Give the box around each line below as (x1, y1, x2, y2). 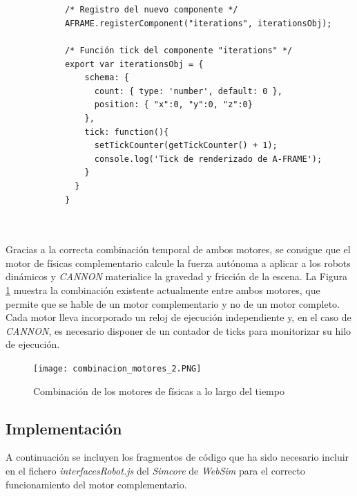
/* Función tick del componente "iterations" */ (64, 45, 293, 55)
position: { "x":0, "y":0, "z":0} (94, 100, 253, 110)
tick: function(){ (84, 127, 169, 137)
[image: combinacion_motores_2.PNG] (33, 364, 202, 374)
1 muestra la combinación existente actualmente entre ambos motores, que (6, 283, 320, 297)
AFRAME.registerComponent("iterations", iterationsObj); (64, 18, 332, 28)
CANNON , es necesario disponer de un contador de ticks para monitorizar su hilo (6, 323, 351, 338)
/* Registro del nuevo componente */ (64, 5, 238, 15)
